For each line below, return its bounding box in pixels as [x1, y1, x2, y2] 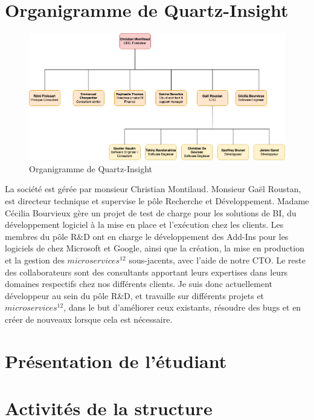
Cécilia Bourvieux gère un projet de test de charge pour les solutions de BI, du [5, 206, 296, 219]
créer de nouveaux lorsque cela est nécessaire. [5, 312, 173, 325]
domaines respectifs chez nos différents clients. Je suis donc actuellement [5, 277, 272, 290]
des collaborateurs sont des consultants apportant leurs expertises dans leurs [5, 265, 288, 278]
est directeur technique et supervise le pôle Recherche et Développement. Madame [5, 194, 309, 207]
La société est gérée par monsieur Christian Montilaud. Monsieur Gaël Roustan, [5, 183, 301, 195]
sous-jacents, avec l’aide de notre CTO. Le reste [129, 253, 306, 266]
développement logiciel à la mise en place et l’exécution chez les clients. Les [5, 218, 284, 231]
